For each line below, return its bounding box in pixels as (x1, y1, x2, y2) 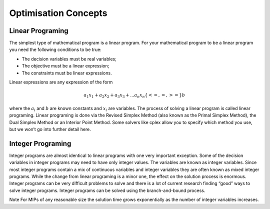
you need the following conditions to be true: (9, 46, 102, 52)
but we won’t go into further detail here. (9, 126, 91, 132)
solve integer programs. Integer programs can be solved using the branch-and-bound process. (9, 187, 205, 193)
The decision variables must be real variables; (21, 55, 117, 62)
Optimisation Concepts (9, 7, 107, 18)
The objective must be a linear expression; (21, 63, 109, 69)
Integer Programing (9, 139, 71, 147)
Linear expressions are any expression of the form (9, 79, 113, 85)
